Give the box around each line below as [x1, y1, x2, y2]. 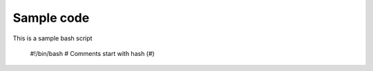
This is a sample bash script [12, 34, 93, 42]
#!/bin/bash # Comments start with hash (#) [30, 49, 155, 57]
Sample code [12, 10, 90, 25]
